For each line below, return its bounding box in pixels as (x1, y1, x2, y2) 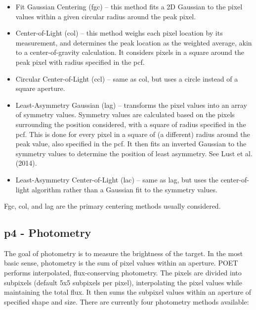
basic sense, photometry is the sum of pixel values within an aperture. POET (4, 258, 238, 268)
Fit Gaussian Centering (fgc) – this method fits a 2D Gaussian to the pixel (15, 1, 243, 11)
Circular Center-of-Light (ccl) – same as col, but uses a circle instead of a (15, 73, 238, 84)
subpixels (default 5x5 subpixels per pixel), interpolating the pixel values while (4, 277, 242, 287)
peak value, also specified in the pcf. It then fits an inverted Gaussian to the (15, 138, 247, 149)
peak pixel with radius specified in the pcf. (15, 56, 145, 67)
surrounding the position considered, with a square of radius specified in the (15, 119, 246, 129)
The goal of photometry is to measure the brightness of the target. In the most (4, 248, 243, 258)
